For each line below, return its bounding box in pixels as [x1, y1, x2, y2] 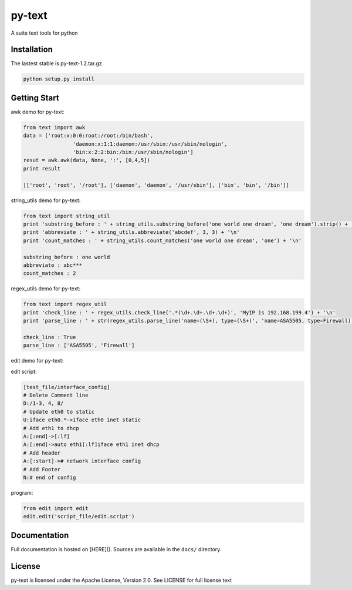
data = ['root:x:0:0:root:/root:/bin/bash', [23, 132, 154, 139]
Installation [11, 45, 53, 55]
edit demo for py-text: [11, 357, 64, 364]
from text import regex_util [23, 301, 107, 308]
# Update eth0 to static [23, 408, 95, 415]
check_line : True [23, 334, 76, 340]
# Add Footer [23, 466, 61, 472]
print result [23, 165, 61, 172]
